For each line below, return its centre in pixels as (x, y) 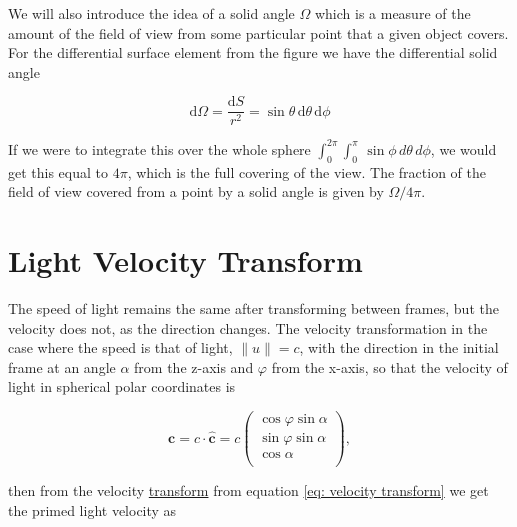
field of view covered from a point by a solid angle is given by (196, 191)
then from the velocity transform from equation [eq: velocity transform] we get (248, 490)
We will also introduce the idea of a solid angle (151, 13)
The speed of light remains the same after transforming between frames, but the (253, 308)
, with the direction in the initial (399, 347)
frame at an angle (62, 366)
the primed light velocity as (92, 509)
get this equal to (58, 171)
